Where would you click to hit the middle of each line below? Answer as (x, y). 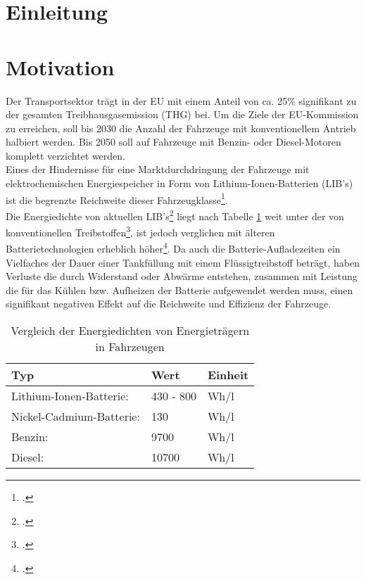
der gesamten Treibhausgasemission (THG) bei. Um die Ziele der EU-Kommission (182, 114)
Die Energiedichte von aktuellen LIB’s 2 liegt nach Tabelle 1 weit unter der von (175, 215)
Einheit (228, 375)
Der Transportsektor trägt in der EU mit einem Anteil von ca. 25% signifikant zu (181, 100)
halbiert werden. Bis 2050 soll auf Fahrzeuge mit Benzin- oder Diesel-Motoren (173, 142)
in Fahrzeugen (130, 347)
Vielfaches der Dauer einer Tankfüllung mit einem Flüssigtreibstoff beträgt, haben (183, 262)
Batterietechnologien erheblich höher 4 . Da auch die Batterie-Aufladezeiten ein (173, 248)
